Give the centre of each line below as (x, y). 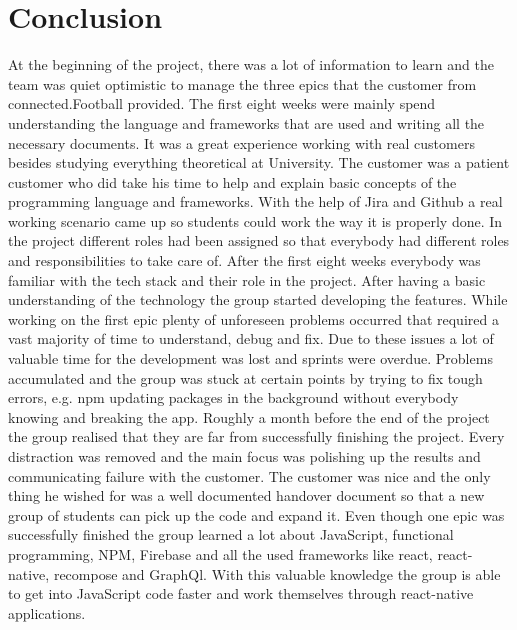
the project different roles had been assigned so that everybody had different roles (259, 240)
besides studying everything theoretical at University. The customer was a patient (259, 162)
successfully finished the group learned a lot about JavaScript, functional (231, 534)
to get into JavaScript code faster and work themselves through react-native (241, 593)
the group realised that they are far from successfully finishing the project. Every (256, 436)
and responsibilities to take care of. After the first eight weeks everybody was (244, 260)
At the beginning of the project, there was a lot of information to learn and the (251, 64)
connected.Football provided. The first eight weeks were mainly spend (222, 103)
